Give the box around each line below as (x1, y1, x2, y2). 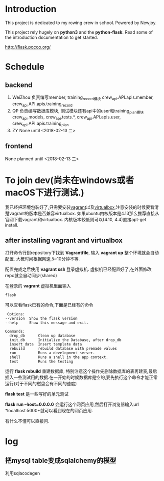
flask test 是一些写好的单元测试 (5, 391, 69, 397)
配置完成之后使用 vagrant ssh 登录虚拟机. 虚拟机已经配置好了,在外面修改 (5, 266, 152, 272)
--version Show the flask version (5, 316, 78, 321)
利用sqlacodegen (5, 470, 40, 476)
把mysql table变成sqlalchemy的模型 (5, 456, 117, 465)
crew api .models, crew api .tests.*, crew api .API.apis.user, (12, 114, 121, 121)
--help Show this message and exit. (5, 320, 89, 325)
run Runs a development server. (9, 350, 95, 356)
